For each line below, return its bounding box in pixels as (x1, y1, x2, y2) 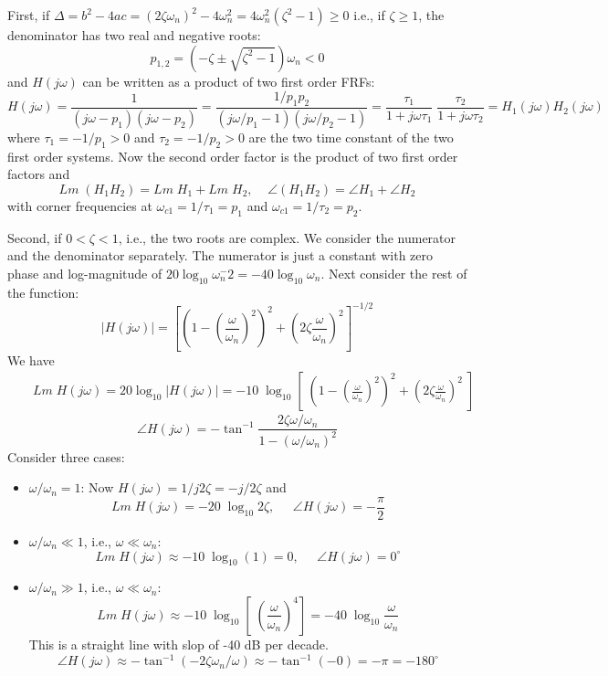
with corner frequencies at (7, 195, 152, 215)
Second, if (7, 227, 62, 247)
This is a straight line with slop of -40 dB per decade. (28, 634, 329, 653)
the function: (7, 282, 79, 301)
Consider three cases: (7, 447, 125, 466)
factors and (7, 164, 70, 184)
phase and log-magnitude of (7, 263, 162, 282)
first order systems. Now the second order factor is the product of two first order (7, 146, 458, 165)
